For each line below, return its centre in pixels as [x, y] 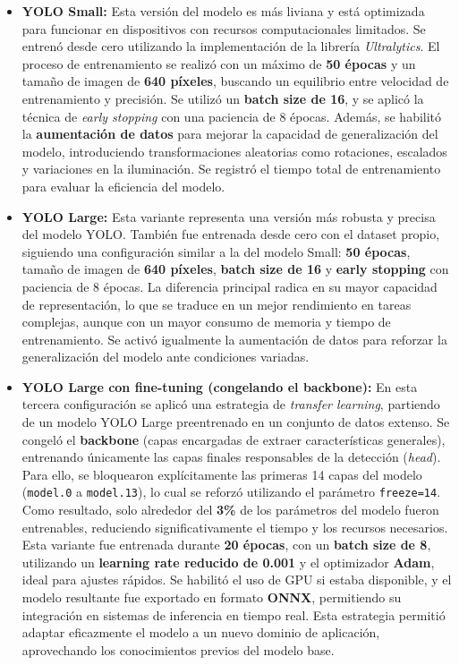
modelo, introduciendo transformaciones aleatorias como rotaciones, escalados [234, 151]
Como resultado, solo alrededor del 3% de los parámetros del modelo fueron [230, 510]
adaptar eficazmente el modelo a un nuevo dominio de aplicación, [201, 632]
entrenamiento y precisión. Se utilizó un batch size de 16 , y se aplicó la [223, 98]
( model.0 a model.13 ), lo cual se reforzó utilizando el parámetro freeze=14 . [231, 492]
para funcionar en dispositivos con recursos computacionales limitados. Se [224, 28]
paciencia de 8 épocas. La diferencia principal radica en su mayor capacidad [229, 286]
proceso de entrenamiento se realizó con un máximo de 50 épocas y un [219, 63]
